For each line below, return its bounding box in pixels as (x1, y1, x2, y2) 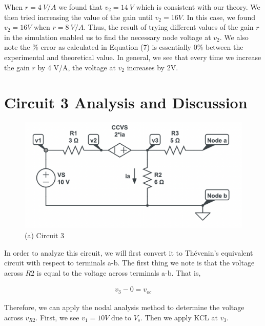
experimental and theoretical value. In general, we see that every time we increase (4, 51, 261, 62)
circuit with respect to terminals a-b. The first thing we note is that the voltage (4, 257, 255, 268)
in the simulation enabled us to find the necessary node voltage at (4, 31, 211, 42)
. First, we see (35, 312, 79, 322)
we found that (58, 2, 103, 12)
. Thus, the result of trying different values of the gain (84, 22, 254, 32)
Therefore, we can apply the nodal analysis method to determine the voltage (4, 301, 244, 312)
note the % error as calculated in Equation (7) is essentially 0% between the (4, 42, 243, 52)
